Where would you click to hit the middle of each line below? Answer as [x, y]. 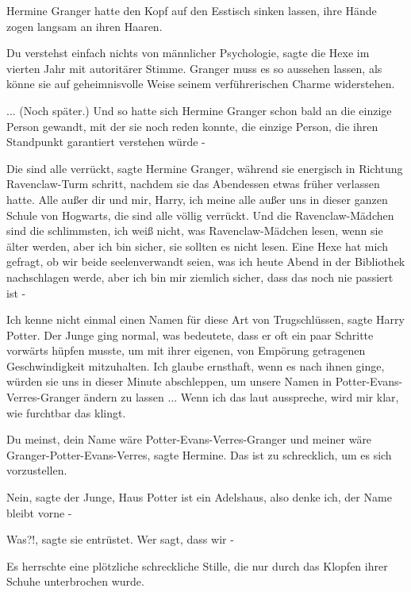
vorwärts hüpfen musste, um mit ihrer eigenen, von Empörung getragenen [186, 350]
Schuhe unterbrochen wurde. [75, 581]
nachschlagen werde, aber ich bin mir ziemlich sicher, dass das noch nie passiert [200, 277]
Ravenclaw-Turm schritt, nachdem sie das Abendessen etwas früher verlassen [193, 184]
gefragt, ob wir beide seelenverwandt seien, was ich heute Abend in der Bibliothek [206, 261]
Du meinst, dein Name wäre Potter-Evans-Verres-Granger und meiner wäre [189, 439]
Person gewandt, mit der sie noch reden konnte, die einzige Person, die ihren [192, 126]
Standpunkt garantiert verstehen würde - [106, 142]
